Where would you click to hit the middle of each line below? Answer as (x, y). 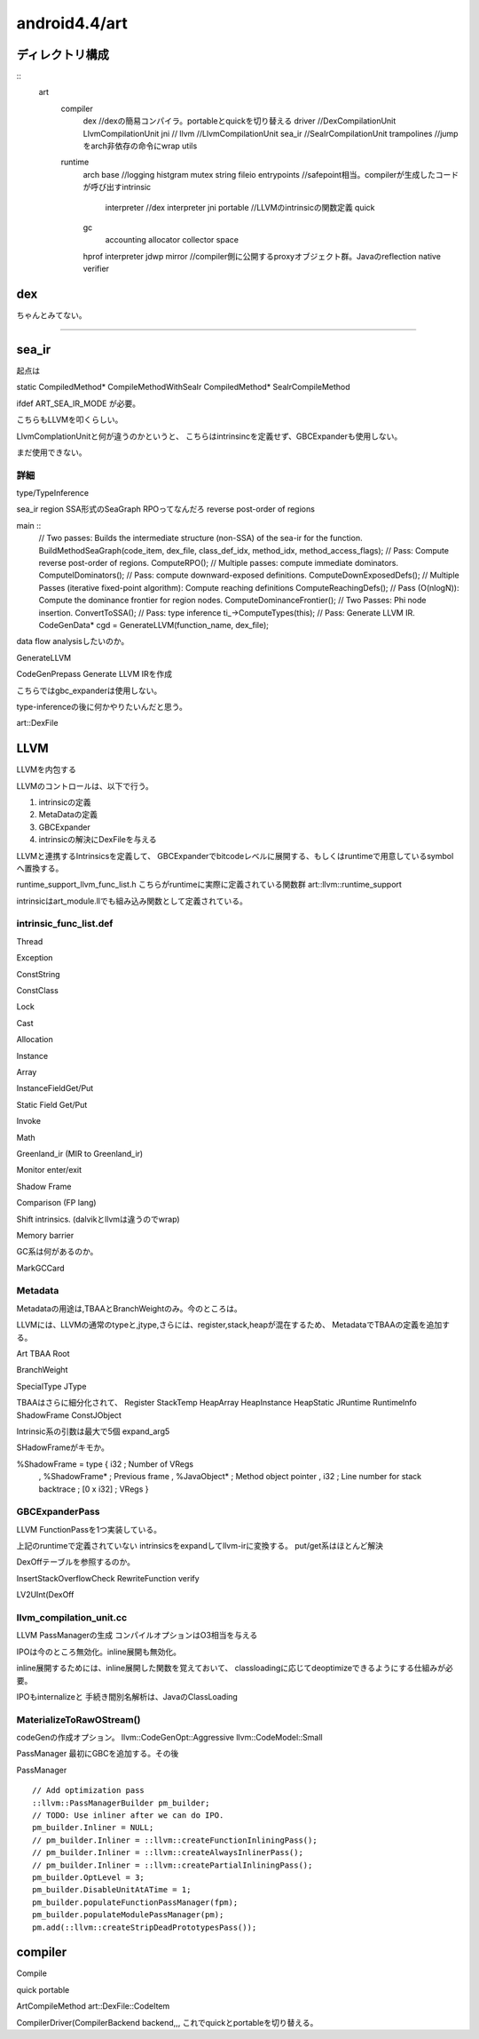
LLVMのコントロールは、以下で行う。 (85, 785)
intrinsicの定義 (65, 802)
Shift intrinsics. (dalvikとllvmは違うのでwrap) (98, 1219)
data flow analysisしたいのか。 (73, 641)
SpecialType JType (51, 1386)
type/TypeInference (52, 493)
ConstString (39, 974)
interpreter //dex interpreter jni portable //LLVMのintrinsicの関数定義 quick (240, 207)
